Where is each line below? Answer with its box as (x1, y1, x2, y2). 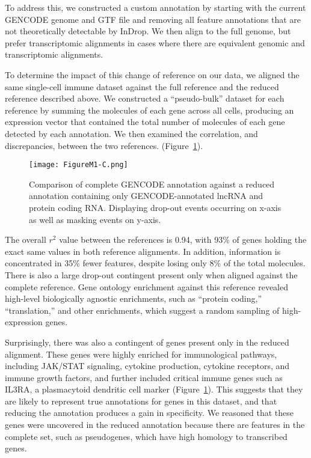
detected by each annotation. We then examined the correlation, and (5, 127, 258, 139)
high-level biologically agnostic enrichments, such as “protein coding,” (5, 292, 262, 305)
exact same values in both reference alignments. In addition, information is (5, 245, 281, 257)
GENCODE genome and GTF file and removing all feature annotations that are (5, 13, 301, 25)
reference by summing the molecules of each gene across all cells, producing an (5, 103, 294, 116)
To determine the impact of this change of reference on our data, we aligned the (5, 68, 300, 81)
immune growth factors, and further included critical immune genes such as (5, 371, 283, 383)
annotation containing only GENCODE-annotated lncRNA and (29, 189, 263, 202)
